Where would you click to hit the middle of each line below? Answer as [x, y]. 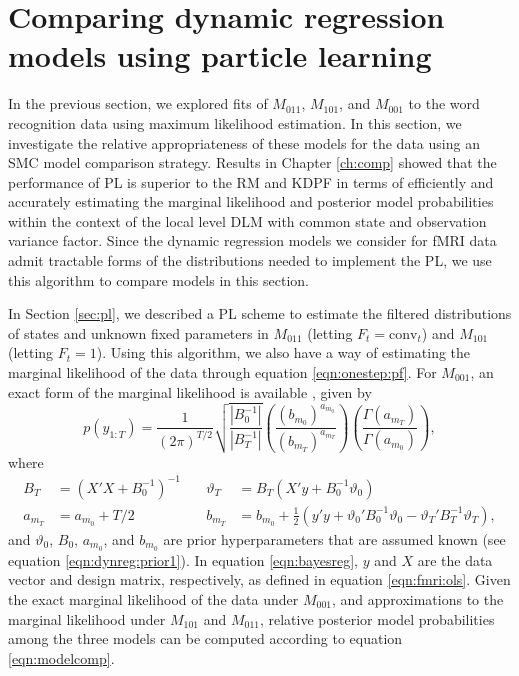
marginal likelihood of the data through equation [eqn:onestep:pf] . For [222, 372]
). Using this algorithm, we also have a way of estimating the [283, 352]
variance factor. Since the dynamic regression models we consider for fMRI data [252, 240]
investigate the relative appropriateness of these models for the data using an [244, 142]
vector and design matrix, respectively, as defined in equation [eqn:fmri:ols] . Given [259, 579]
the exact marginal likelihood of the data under [153, 598]
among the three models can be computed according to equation [205, 638]
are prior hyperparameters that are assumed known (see [334, 538]
